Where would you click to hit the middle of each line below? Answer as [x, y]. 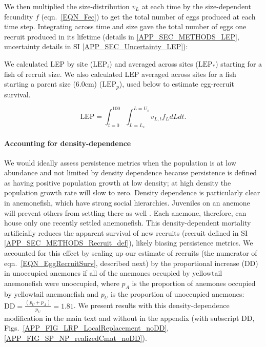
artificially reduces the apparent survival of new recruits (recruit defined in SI [126, 232]
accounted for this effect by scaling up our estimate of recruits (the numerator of [131, 253]
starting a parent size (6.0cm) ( [53, 84]
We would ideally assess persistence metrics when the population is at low [120, 162]
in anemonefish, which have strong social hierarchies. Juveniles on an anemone [127, 203]
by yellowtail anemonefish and [52, 293]
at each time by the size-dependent [196, 6]
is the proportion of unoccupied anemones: [177, 293]
